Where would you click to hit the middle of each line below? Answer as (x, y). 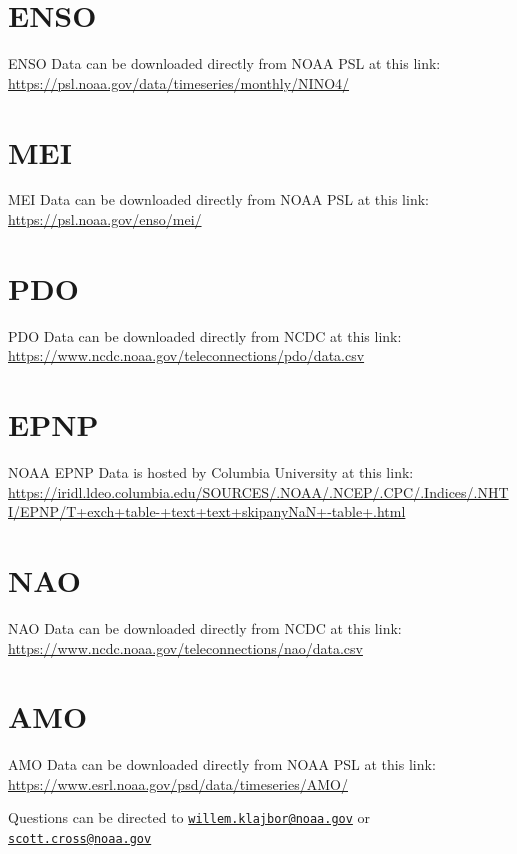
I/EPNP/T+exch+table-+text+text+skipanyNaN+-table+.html (207, 511)
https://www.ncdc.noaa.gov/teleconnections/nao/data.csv (185, 647)
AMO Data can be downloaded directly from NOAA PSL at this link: (222, 764)
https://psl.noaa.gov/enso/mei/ (105, 219)
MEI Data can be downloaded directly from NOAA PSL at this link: (218, 199)
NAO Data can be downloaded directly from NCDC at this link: (205, 627)
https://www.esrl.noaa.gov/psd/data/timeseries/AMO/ (178, 783)
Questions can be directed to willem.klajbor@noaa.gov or (189, 817)
